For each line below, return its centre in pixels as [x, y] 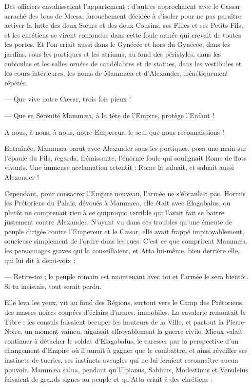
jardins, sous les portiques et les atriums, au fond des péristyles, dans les [113, 53]
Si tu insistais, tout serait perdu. [53, 286]
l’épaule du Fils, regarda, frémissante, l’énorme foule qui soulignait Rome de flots [126, 157]
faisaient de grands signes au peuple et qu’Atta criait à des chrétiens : [109, 379]
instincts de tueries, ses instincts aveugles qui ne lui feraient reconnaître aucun [121, 360]
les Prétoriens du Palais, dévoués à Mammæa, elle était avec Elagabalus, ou [117, 203]
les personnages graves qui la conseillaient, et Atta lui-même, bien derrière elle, [122, 251]
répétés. [16, 82]
